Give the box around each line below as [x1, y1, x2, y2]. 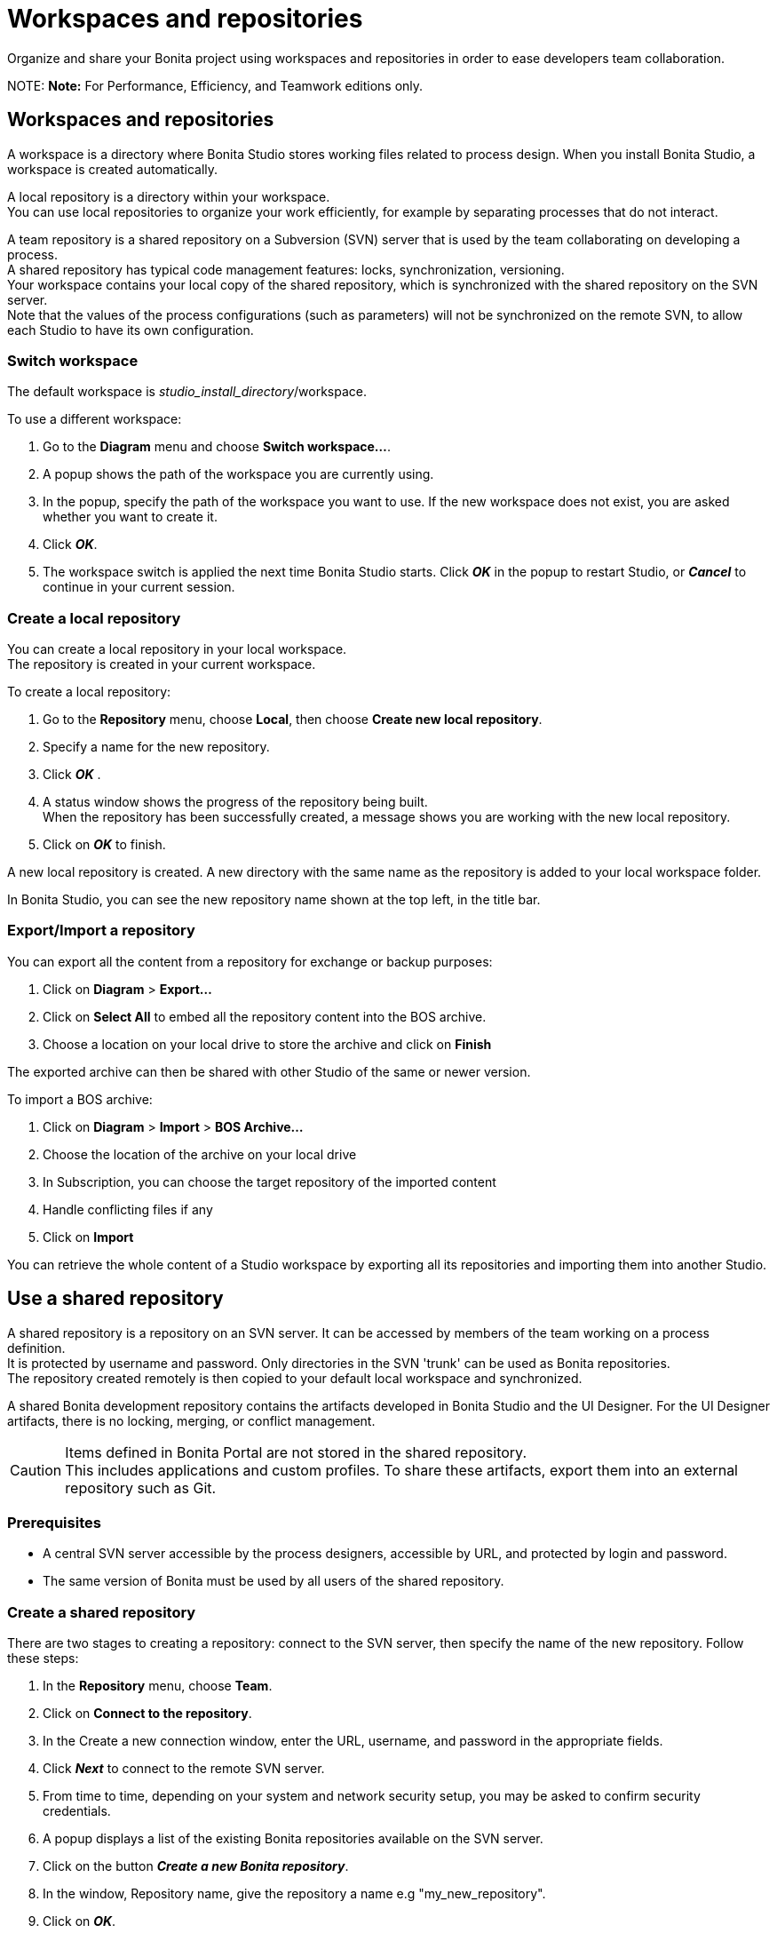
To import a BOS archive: [7, 1091, 153, 1107]
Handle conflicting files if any [43, 1201, 213, 1217]
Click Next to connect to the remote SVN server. [43, 1761, 325, 1777]
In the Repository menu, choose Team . [43, 1678, 273, 1694]
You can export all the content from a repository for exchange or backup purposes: [7, 953, 493, 969]
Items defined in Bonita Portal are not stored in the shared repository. [65, 1443, 527, 1461]
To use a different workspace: [7, 411, 182, 427]
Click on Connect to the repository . [43, 1706, 252, 1722]
